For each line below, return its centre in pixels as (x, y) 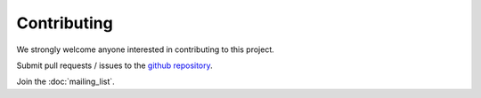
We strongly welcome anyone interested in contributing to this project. (146, 49)
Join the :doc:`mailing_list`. (65, 82)
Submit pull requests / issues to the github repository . (114, 65)
